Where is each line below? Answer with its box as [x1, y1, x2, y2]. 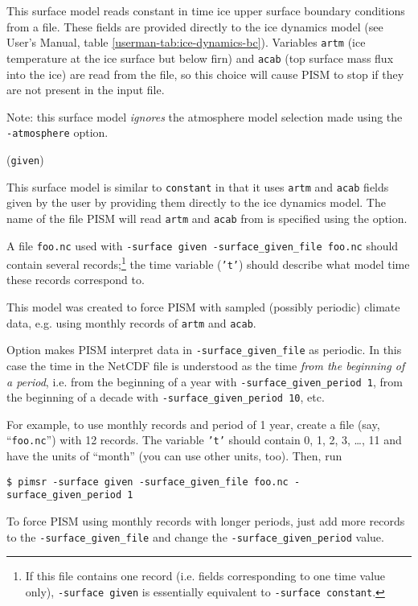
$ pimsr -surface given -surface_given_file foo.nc [6, 476, 289, 488]
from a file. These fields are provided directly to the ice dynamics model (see [6, 18, 383, 35]
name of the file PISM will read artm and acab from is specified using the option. [6, 209, 408, 226]
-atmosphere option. [6, 124, 109, 141]
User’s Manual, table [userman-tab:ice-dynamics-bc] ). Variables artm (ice [6, 34, 366, 51]
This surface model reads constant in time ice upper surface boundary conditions [6, 2, 405, 19]
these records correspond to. [6, 271, 145, 288]
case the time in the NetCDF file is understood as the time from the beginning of [6, 357, 405, 373]
